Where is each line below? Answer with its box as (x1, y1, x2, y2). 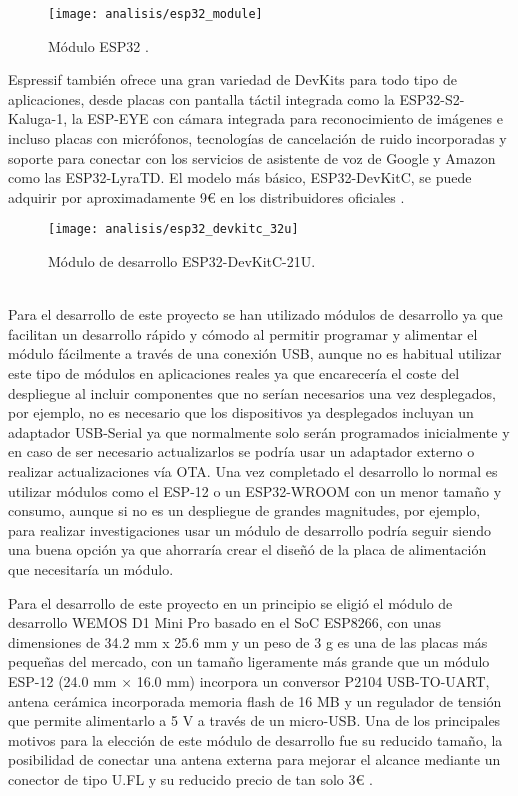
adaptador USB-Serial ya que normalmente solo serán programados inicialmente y (8, 421, 510, 442)
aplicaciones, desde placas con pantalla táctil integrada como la (8, 88, 395, 109)
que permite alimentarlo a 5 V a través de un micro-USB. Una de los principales (8, 710, 501, 731)
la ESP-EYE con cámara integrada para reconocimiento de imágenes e (71, 108, 503, 129)
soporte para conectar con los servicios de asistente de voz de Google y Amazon (8, 147, 496, 168)
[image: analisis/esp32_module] (48, 7, 263, 21)
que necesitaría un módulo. (8, 558, 174, 579)
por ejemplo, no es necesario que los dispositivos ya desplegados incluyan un (8, 402, 474, 423)
